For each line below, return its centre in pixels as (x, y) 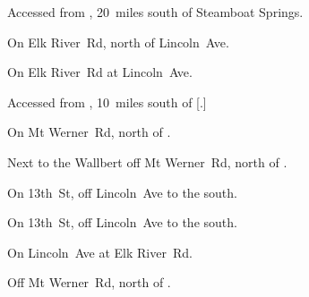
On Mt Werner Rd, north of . (89, 132)
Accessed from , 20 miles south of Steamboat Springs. (155, 12)
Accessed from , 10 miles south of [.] (107, 102)
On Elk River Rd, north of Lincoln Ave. (118, 42)
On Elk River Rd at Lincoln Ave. (100, 72)
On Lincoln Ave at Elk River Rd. (100, 252)
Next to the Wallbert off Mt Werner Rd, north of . (147, 161)
